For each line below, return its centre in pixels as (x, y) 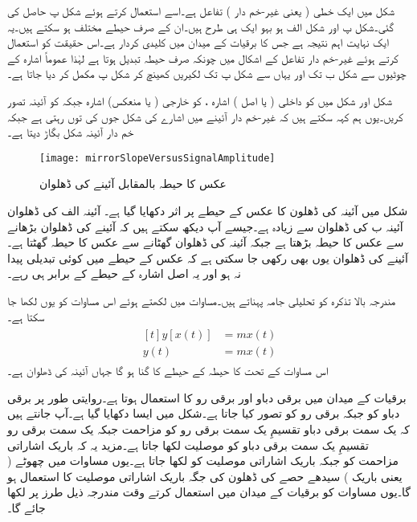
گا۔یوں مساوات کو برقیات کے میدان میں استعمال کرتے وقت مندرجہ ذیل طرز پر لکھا (209, 492)
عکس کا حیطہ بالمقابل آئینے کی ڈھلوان (133, 184)
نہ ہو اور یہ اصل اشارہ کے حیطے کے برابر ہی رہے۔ (125, 273)
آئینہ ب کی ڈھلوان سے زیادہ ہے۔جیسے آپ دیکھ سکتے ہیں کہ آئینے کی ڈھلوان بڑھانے (205, 226)
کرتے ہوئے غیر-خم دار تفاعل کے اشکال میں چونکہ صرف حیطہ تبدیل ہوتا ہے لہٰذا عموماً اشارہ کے (203, 57)
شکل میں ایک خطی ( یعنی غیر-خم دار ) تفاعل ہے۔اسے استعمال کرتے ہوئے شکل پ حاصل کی (201, 10)
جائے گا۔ (27, 508)
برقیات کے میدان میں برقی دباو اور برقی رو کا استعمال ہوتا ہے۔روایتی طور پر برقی (207, 397)
